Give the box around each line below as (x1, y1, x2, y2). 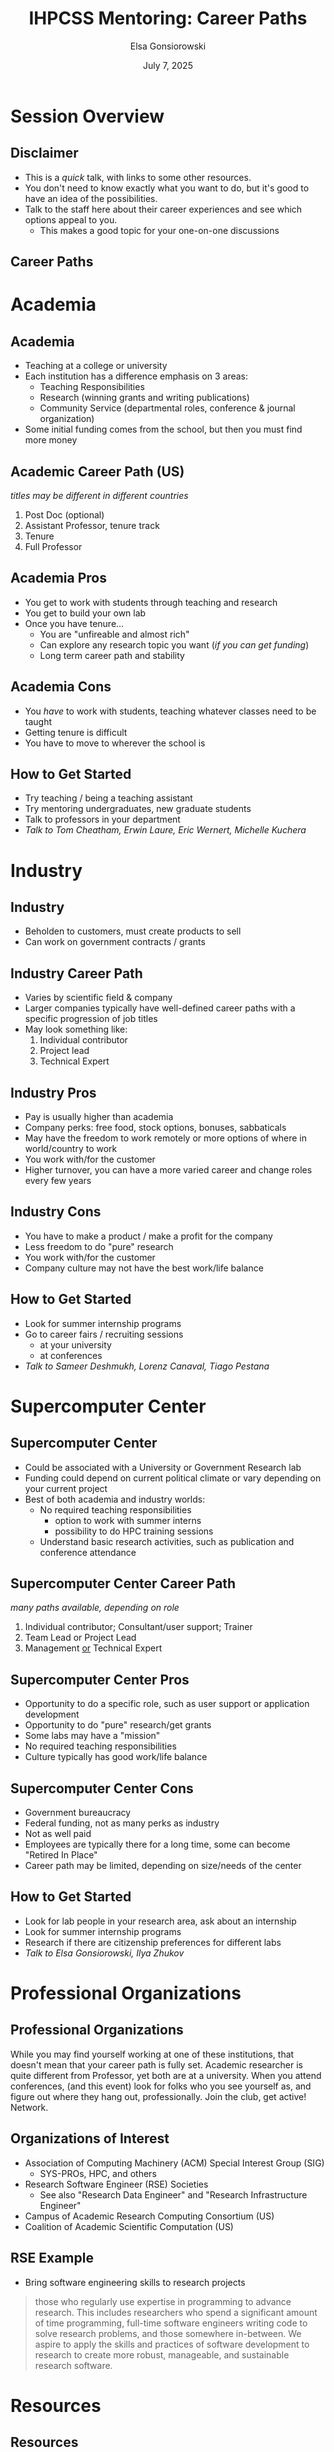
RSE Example (10, 2250, 94, 2267)
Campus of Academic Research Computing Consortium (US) (24, 2210, 275, 2222)
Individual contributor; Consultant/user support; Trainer (24, 1621, 253, 1633)
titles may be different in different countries (10, 489, 189, 501)
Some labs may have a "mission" (24, 1730, 161, 1742)
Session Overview (10, 105, 165, 127)
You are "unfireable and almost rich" (39, 628, 190, 640)
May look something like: (24, 1023, 128, 1036)
